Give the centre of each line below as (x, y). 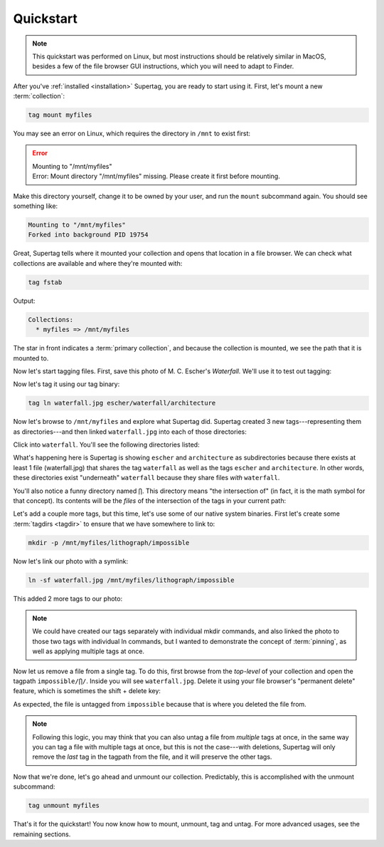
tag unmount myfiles (64, 806)
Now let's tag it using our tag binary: (66, 384)
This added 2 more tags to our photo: (68, 598)
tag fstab (45, 282)
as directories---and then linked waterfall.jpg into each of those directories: (130, 432)
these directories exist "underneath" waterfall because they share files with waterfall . (146, 478)
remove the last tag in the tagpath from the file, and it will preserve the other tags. (152, 757)
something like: (36, 206)
